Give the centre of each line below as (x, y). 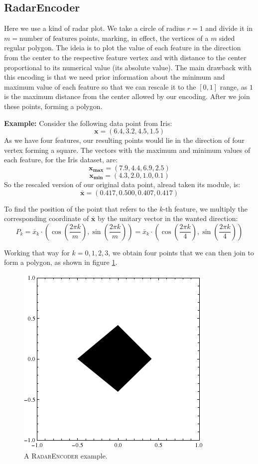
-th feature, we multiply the (205, 208)
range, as (234, 86)
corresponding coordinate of (47, 218)
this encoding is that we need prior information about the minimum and (115, 77)
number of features (48, 39)
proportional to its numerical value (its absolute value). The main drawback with (128, 67)
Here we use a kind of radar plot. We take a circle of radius (95, 28)
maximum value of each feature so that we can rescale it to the (100, 86)
